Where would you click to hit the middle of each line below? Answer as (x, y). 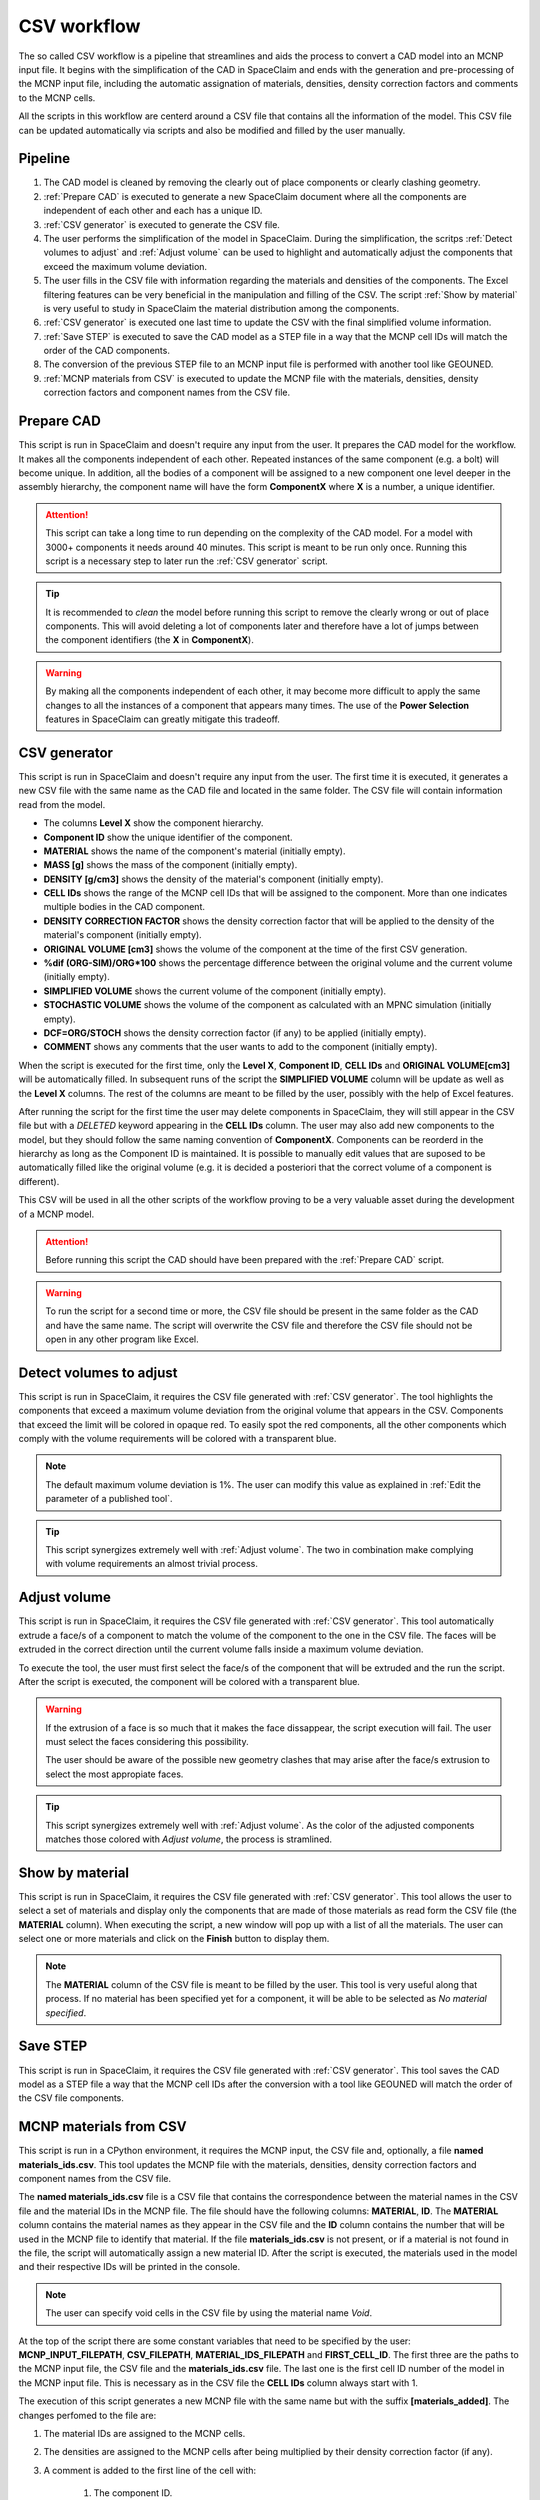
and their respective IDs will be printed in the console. (129, 2267)
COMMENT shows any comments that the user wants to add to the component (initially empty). (240, 1047)
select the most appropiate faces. (114, 1774)
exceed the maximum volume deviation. (125, 266)
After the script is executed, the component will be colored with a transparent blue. (189, 1681)
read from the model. (62, 804)
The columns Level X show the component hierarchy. (153, 823)
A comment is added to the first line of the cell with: (150, 2470)
